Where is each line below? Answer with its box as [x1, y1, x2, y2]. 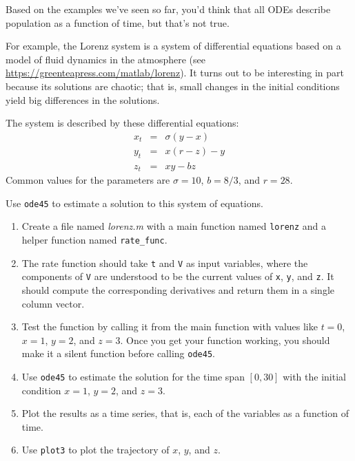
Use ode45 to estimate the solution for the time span [21, 369, 245, 383]
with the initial [283, 369, 346, 383]
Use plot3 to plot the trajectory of [21, 442, 170, 457]
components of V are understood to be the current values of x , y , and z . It [21, 269, 334, 283]
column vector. [21, 296, 85, 310]
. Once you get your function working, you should [120, 332, 330, 347]
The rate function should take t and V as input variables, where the [21, 255, 308, 270]
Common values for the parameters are [6, 173, 170, 187]
